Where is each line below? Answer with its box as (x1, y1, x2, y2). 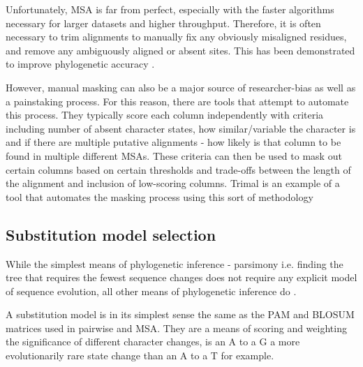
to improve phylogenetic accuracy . (6, 57, 155, 71)
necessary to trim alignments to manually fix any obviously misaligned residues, (6, 29, 347, 44)
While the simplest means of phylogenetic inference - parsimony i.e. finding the (6, 256, 343, 271)
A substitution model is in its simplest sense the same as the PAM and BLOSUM (6, 307, 355, 322)
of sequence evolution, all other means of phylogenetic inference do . (6, 283, 297, 298)
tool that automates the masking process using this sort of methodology (6, 189, 313, 204)
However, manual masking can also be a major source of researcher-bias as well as (6, 80, 356, 94)
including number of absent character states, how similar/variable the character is (6, 121, 356, 135)
